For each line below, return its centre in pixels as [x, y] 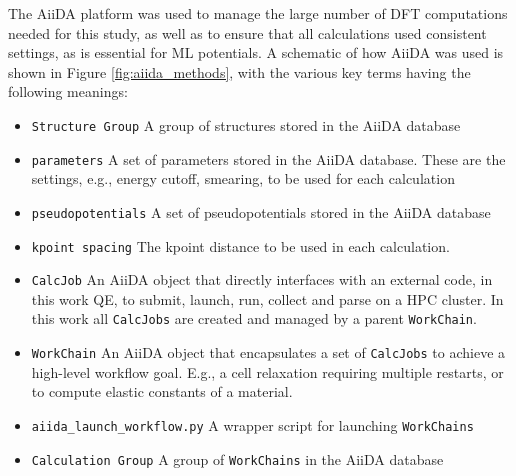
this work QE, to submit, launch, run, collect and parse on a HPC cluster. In [267, 298]
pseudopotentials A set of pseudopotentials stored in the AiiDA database [261, 211]
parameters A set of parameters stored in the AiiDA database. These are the [268, 158]
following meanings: [68, 91]
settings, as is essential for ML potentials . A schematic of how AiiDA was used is [256, 52]
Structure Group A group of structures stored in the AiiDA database [246, 124]
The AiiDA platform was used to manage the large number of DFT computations [258, 13]
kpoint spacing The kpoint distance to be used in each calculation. [240, 245]
